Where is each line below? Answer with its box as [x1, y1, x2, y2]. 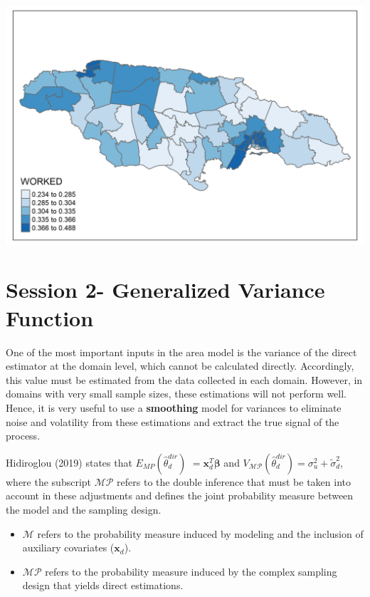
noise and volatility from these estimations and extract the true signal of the [6, 414, 339, 429]
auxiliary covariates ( [22, 540, 115, 555]
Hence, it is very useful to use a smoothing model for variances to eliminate [6, 400, 342, 415]
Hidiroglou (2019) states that [6, 455, 132, 469]
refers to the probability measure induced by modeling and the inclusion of [37, 526, 364, 541]
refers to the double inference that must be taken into [117, 474, 351, 489]
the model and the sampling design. [6, 502, 162, 516]
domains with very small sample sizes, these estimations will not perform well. [6, 386, 347, 401]
